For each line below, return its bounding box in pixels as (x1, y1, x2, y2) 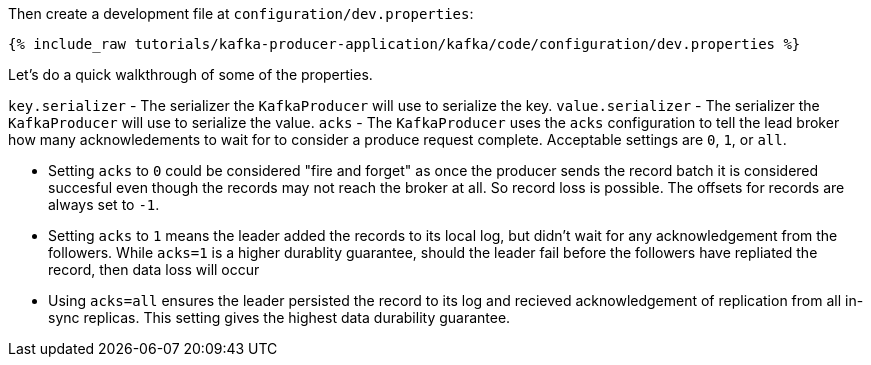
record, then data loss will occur (48, 261, 260, 278)
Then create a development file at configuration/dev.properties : (8, 5, 474, 22)
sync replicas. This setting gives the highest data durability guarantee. (48, 309, 511, 326)
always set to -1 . (48, 196, 160, 213)
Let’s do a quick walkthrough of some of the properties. (8, 66, 373, 83)
